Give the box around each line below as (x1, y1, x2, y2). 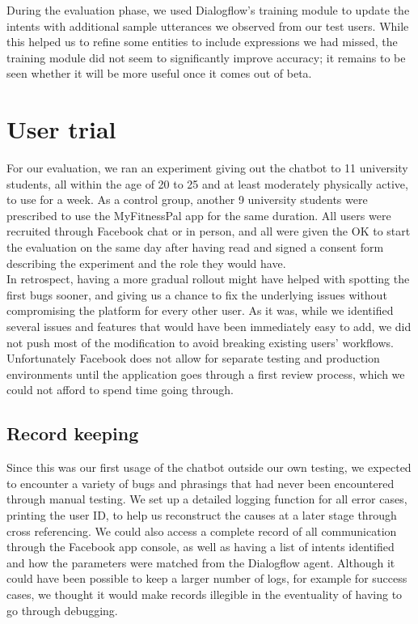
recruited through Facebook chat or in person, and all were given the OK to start (6, 223, 411, 240)
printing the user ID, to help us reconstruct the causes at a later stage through (6, 506, 397, 523)
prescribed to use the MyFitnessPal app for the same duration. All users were (6, 206, 391, 223)
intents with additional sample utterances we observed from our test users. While (6, 17, 409, 34)
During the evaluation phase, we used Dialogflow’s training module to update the (6, 2, 410, 18)
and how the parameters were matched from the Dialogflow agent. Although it (6, 554, 395, 571)
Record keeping (6, 421, 139, 446)
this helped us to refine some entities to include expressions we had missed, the (6, 33, 398, 50)
